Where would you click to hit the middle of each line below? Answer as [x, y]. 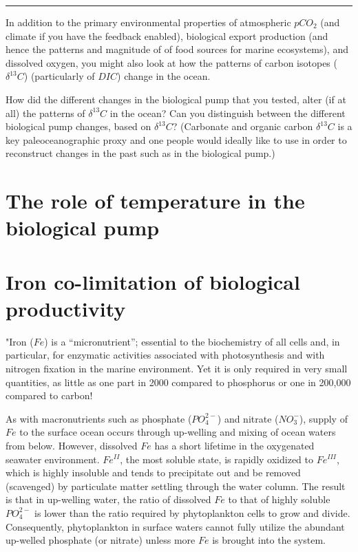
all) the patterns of [45, 113]
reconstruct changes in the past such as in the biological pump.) [140, 153]
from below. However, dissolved [72, 445]
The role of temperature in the [155, 201]
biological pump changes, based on [78, 126]
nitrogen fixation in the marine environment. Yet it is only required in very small [177, 368]
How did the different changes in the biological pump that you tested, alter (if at [176, 99]
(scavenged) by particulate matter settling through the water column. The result [176, 486]
